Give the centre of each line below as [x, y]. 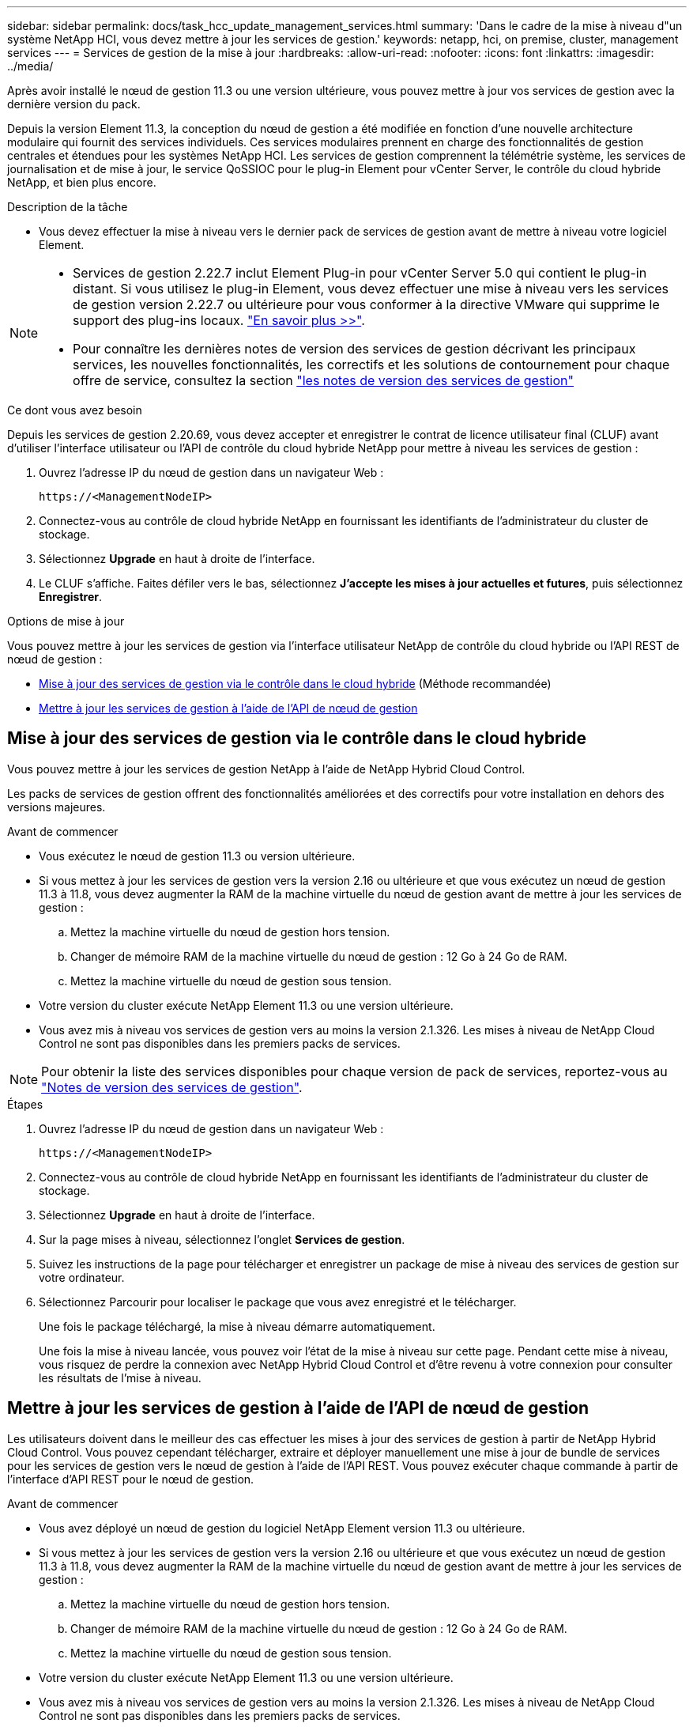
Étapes [25, 1104]
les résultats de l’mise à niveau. [120, 1377]
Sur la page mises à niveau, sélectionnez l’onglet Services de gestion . [222, 1239]
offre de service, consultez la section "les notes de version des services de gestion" [323, 380]
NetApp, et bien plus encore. [82, 182]
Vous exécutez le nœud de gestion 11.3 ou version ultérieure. [197, 856]
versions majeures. [56, 807]
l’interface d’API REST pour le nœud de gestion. [131, 1479]
